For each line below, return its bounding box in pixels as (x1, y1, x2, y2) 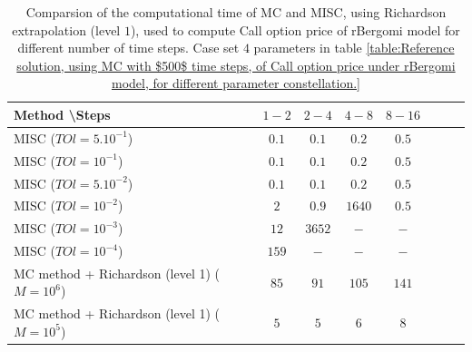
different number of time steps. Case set (17, 38, 240, 57)
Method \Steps (14, 104, 111, 123)
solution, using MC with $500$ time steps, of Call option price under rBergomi (16, 55, 456, 74)
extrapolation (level (12, 20, 121, 39)
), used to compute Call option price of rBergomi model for (130, 20, 460, 39)
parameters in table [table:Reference (253, 38, 455, 57)
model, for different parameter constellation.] (111, 73, 361, 93)
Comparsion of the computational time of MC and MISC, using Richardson (25, 3, 447, 21)
